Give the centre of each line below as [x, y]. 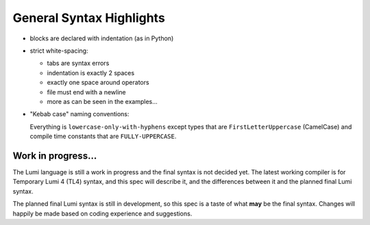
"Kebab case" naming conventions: [79, 114]
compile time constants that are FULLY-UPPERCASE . [103, 136]
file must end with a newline [86, 92]
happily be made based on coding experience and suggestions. [102, 213]
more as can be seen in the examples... [102, 101]
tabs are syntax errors [78, 63]
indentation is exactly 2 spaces [91, 72]
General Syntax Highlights [89, 18]
